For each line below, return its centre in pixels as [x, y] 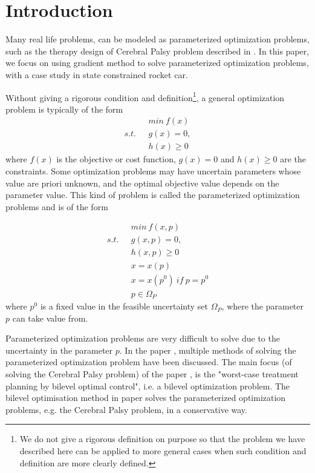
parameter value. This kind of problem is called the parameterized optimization [153, 195]
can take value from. [50, 318]
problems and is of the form [57, 206]
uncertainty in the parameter [59, 350]
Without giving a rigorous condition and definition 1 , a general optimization [145, 96]
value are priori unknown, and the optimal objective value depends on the [142, 183]
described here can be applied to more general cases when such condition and [163, 450]
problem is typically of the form [64, 109]
